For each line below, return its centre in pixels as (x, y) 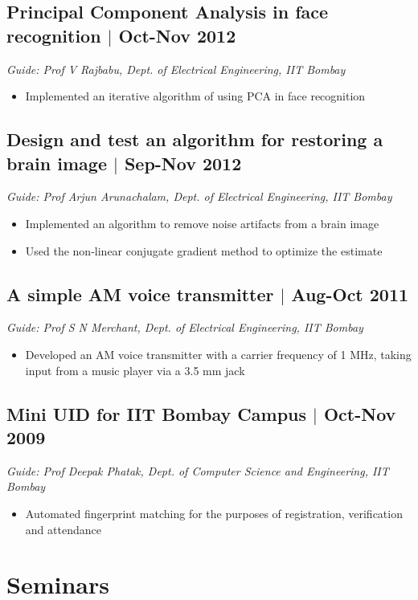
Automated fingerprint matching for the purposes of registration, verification (214, 513)
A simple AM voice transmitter (140, 294)
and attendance (63, 529)
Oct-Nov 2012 (177, 35)
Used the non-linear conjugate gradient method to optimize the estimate (204, 250)
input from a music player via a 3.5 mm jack (135, 370)
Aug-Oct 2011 (350, 294)
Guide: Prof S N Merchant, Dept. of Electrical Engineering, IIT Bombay (185, 327)
